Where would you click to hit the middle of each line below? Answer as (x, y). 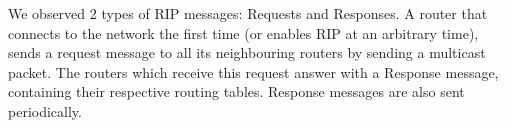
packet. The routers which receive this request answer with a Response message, (253, 71)
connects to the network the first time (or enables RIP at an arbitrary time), (243, 32)
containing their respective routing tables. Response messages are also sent (236, 91)
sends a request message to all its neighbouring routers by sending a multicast (247, 52)
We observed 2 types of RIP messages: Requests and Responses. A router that (248, 13)
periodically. (45, 110)
